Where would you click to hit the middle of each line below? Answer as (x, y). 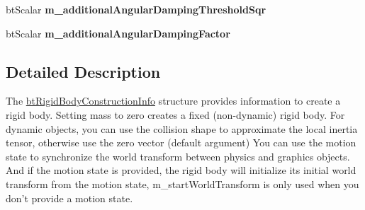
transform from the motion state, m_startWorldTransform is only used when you (182, 183)
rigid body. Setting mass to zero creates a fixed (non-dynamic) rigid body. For (175, 114)
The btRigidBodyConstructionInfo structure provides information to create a (173, 101)
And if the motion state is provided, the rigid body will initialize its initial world (181, 170)
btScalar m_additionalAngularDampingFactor (118, 33)
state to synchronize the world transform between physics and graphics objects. (178, 156)
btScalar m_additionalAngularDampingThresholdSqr (136, 9)
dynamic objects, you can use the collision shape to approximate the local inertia (182, 128)
